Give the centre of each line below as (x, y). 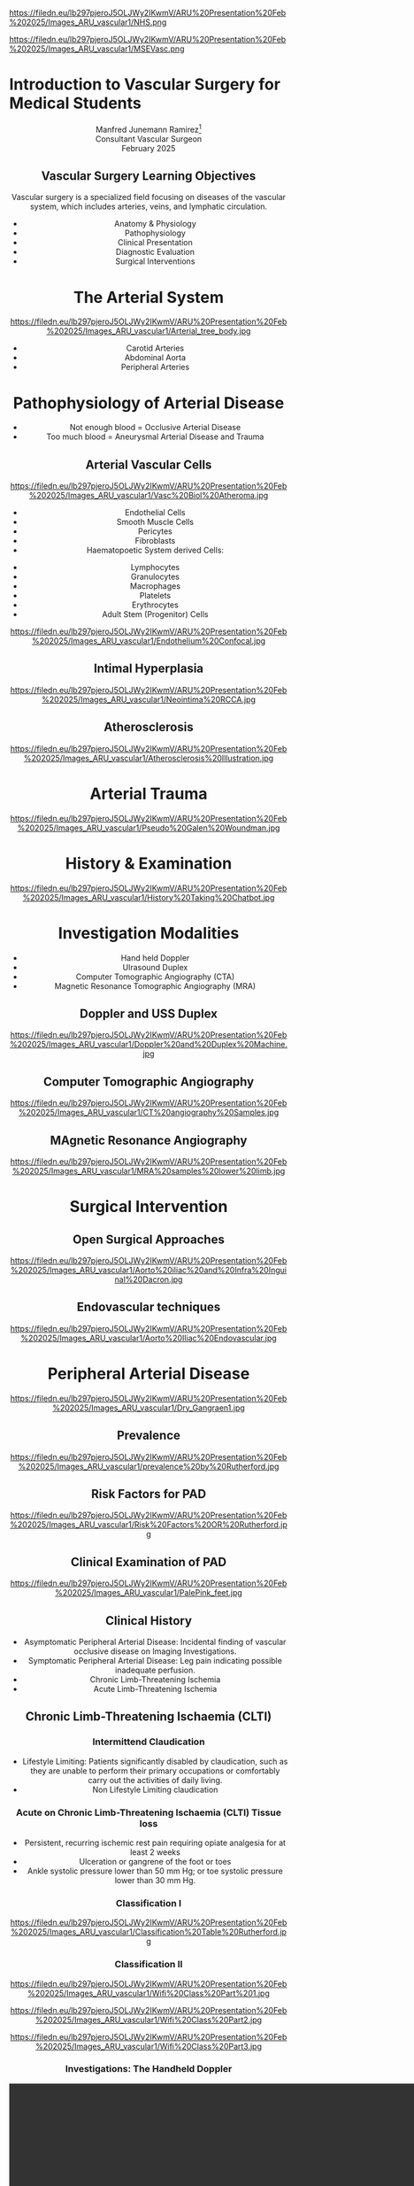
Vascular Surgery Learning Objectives (149, 176)
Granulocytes (155, 577)
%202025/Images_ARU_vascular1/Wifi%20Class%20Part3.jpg (149, 2046)
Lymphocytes (155, 568)
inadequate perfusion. (155, 1670)
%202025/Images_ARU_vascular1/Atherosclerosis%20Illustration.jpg (149, 758)
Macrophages (155, 586)
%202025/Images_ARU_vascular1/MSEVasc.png (97, 49)
